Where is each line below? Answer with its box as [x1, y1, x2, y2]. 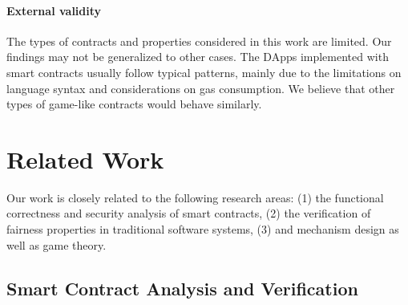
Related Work [6, 142, 164, 175]
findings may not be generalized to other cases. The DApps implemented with [6, 48, 389, 65]
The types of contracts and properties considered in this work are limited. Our [6, 32, 392, 49]
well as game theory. [6, 236, 107, 253]
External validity [6, 2, 102, 18]
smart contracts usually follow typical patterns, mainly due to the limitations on [6, 63, 402, 80]
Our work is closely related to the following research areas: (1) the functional [6, 189, 384, 205]
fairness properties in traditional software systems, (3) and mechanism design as [6, 221, 399, 238]
